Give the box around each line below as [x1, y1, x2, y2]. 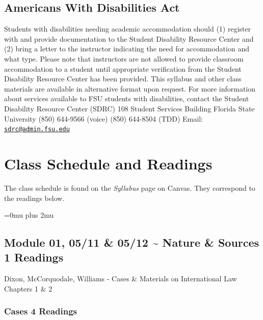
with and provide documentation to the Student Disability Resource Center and [4, 33, 254, 44]
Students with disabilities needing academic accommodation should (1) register [4, 23, 251, 34]
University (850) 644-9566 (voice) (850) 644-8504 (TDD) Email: [4, 113, 203, 124]
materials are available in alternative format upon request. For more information [4, 83, 256, 94]
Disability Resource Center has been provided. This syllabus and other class [4, 73, 242, 84]
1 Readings [4, 249, 64, 265]
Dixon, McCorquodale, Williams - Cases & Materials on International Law [4, 273, 237, 284]
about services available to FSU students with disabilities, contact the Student [4, 93, 249, 104]
